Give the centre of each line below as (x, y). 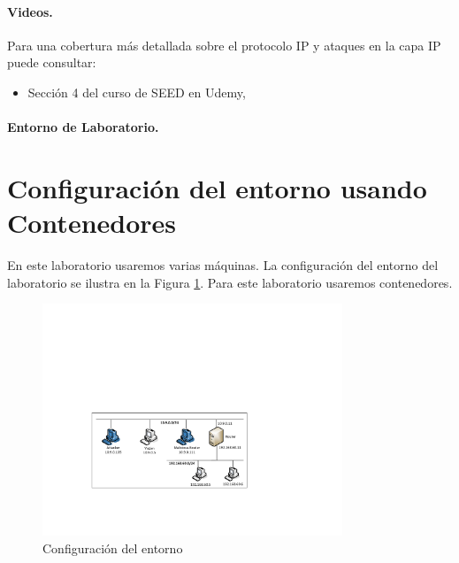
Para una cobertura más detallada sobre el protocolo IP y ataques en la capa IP (224, 45)
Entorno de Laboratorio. (83, 127)
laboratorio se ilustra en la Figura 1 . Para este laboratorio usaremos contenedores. (230, 282)
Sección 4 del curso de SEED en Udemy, (137, 92)
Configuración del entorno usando (217, 187)
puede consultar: (52, 62)
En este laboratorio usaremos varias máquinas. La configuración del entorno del (223, 265)
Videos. (30, 11)
